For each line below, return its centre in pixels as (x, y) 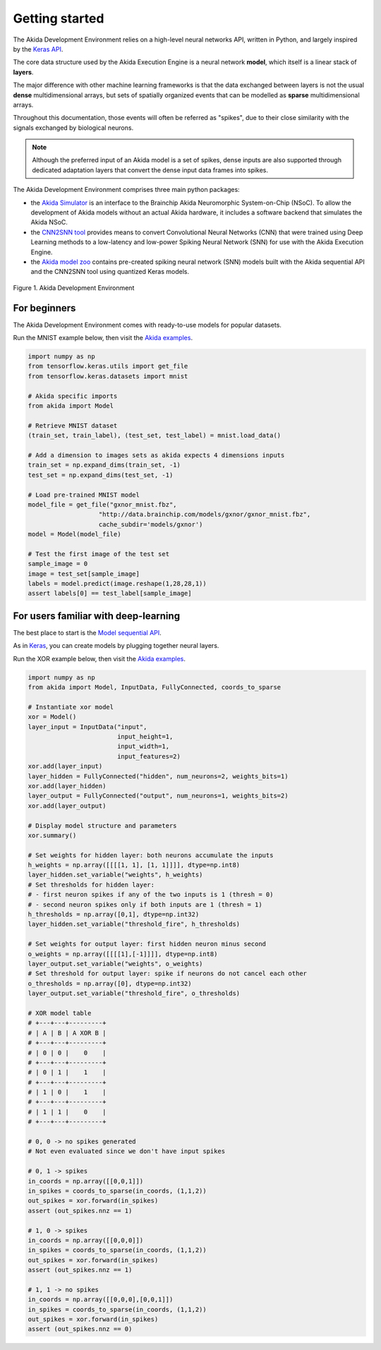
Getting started (59, 18)
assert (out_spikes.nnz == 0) (80, 1329)
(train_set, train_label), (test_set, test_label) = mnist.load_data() (155, 435)
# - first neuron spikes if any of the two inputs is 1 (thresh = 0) (151, 895)
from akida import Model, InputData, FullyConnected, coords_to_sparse (155, 687)
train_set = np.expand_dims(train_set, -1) (104, 465)
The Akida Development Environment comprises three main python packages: (126, 190)
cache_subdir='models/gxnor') (151, 524)
